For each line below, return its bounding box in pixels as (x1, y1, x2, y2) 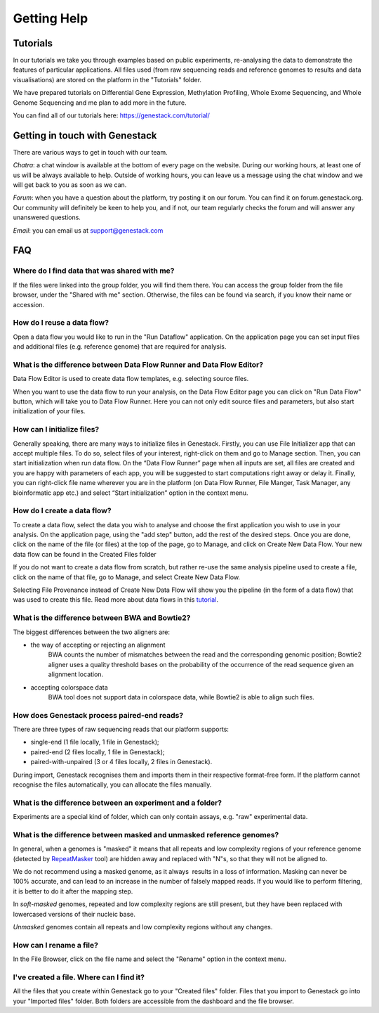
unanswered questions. (13, 213, 81, 221)
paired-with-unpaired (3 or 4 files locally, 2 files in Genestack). (30, 758, 213, 766)
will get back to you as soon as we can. (13, 181, 127, 189)
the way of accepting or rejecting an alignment (30, 640, 166, 649)
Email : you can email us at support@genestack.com (13, 226, 164, 235)
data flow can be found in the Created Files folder (13, 550, 157, 558)
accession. (13, 300, 45, 309)
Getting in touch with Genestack (13, 129, 157, 141)
